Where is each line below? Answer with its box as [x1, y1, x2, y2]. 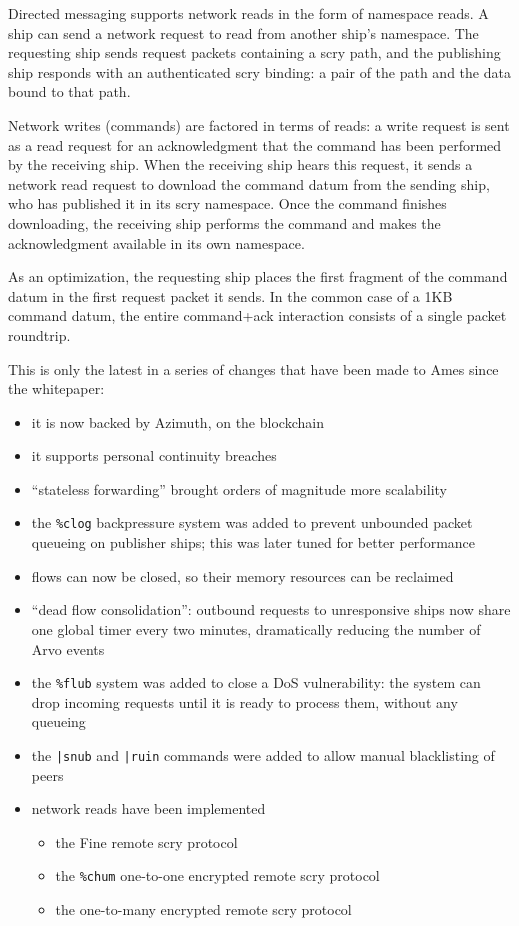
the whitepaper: [8, 378, 105, 399]
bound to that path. [8, 81, 131, 102]
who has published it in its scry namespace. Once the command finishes [8, 193, 447, 214]
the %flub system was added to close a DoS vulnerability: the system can [31, 672, 481, 693]
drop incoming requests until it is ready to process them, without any [31, 691, 458, 712]
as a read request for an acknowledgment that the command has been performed [8, 134, 502, 155]
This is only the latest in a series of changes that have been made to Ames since [8, 358, 499, 379]
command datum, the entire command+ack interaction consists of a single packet [8, 305, 507, 326]
